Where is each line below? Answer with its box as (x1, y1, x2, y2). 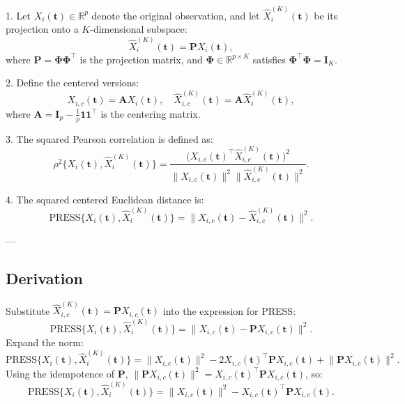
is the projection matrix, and (79, 52, 203, 66)
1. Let (6, 8, 31, 22)
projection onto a (6, 22, 79, 36)
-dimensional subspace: (90, 22, 188, 36)
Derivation (6, 267, 83, 288)
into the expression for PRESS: (162, 303, 296, 318)
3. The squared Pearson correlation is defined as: (6, 131, 213, 146)
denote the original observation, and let (91, 8, 260, 22)
